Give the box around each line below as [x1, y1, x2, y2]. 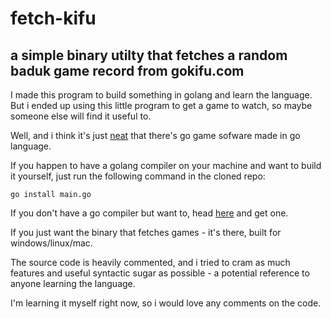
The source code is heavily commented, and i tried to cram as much [10, 257, 291, 268]
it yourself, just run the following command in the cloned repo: [10, 170, 266, 182]
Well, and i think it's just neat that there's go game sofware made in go [10, 130, 301, 141]
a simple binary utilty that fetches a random [10, 47, 288, 64]
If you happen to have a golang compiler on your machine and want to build [10, 160, 322, 171]
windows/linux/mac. [10, 237, 93, 249]
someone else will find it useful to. [10, 110, 152, 122]
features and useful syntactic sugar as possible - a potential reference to [10, 267, 310, 279]
